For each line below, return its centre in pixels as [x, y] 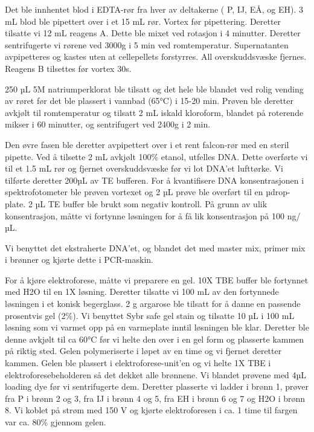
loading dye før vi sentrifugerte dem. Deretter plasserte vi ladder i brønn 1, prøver [157, 386]
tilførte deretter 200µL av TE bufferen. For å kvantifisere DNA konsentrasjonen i [155, 180]
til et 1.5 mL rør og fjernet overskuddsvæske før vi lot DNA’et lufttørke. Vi [144, 168]
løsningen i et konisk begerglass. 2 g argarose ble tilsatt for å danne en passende [153, 304]
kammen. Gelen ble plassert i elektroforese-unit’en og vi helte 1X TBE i [138, 363]
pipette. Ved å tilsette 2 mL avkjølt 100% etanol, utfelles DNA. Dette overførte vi [156, 156]
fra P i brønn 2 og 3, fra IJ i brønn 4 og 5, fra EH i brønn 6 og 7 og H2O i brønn [155, 398]
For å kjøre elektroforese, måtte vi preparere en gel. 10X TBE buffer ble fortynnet [157, 279]
